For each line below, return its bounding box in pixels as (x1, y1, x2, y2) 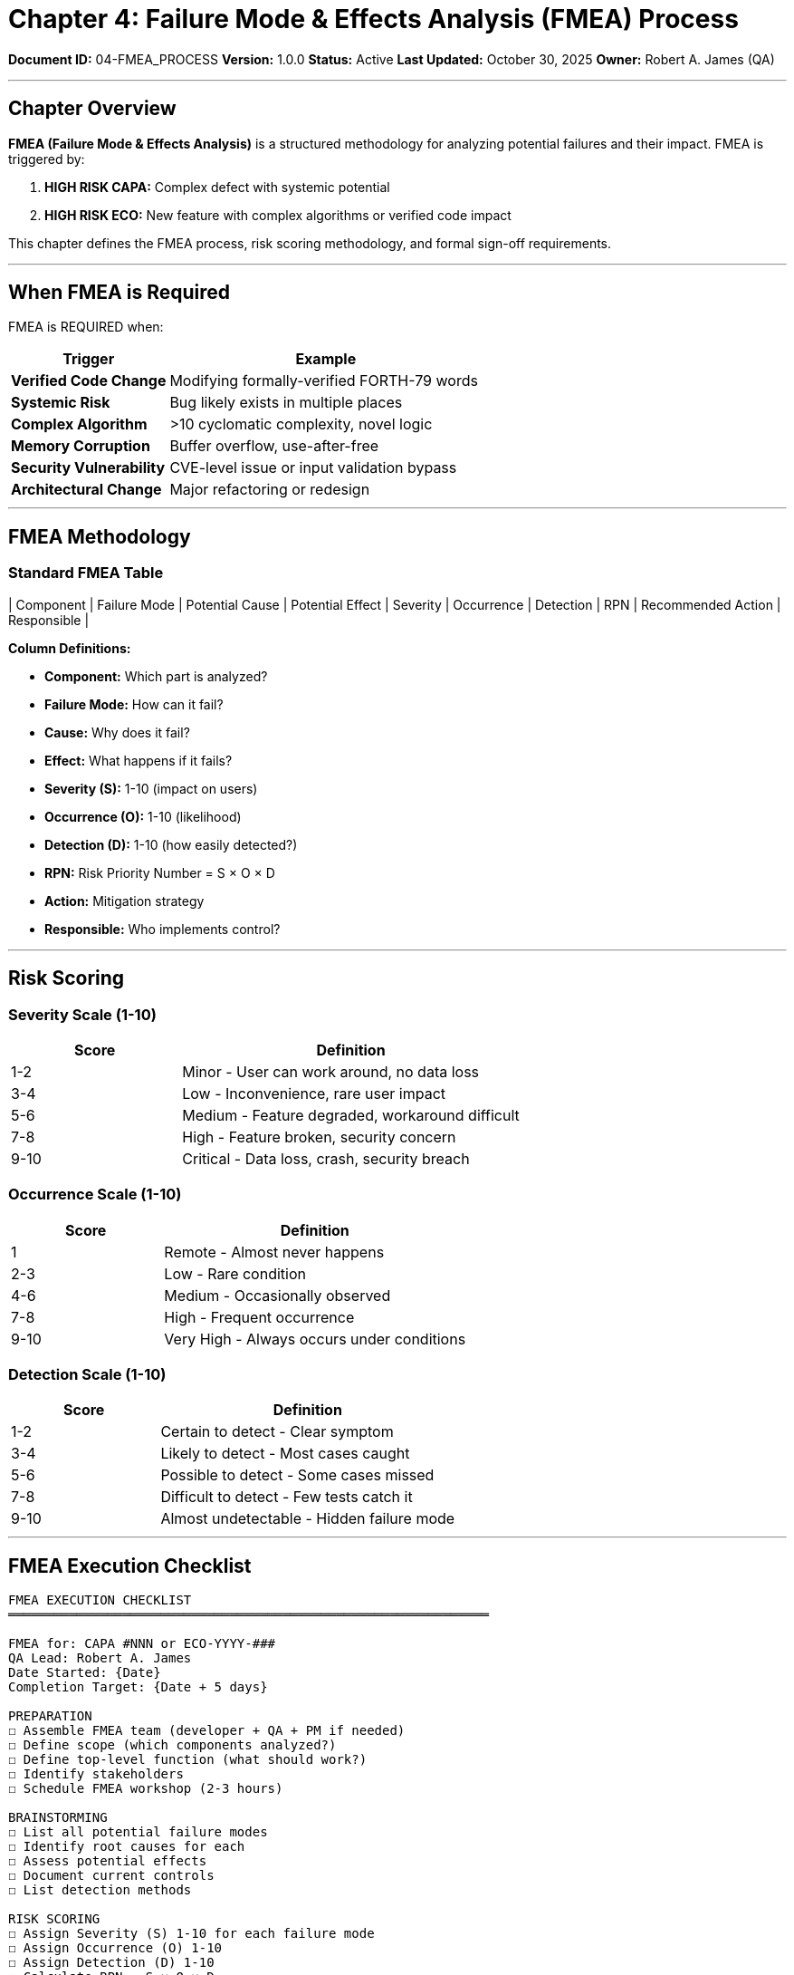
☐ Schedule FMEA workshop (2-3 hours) (8, 1781, 283, 1797)
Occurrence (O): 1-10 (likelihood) (44, 808, 242, 824)
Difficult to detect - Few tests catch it (160, 1488, 413, 1507)
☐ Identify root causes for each (8, 1839, 245, 1855)
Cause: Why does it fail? (44, 724, 190, 740)
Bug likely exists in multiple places (169, 393, 403, 412)
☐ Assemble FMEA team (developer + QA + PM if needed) (8, 1723, 406, 1739)
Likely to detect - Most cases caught (160, 1444, 410, 1463)
